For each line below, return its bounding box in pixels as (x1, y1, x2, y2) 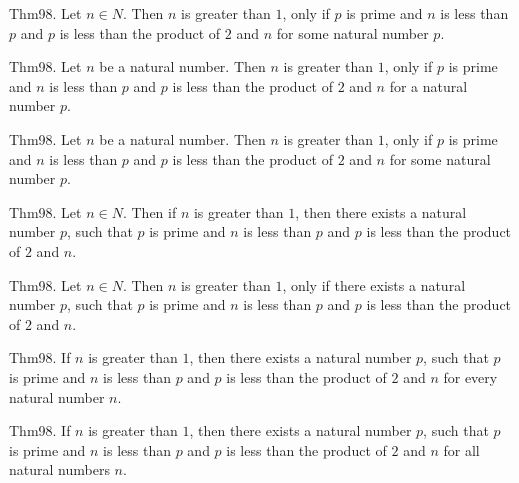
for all (443, 439, 480, 460)
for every (443, 366, 498, 387)
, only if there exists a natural (282, 274, 466, 295)
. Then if (122, 201, 177, 222)
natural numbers (9, 459, 110, 480)
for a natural (389, 75, 468, 96)
